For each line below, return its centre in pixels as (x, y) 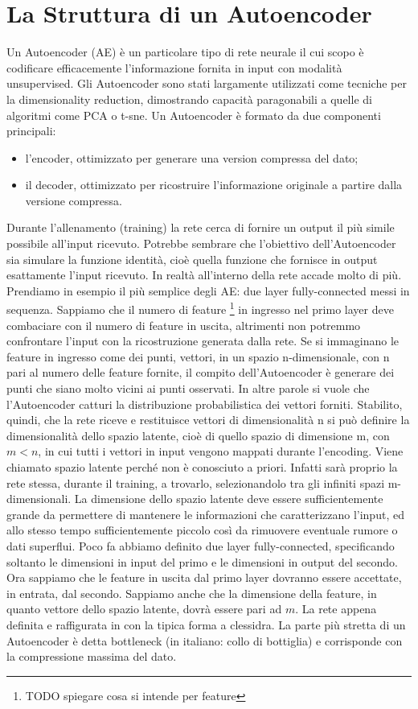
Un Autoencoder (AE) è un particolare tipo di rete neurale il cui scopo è (185, 52)
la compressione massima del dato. (92, 656)
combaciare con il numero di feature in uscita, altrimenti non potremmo (184, 325)
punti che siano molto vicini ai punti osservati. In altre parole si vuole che (188, 388)
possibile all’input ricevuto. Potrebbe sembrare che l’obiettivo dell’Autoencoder (201, 243)
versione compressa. (74, 200)
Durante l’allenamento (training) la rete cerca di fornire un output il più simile (201, 227)
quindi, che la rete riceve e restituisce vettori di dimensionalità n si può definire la (208, 420)
